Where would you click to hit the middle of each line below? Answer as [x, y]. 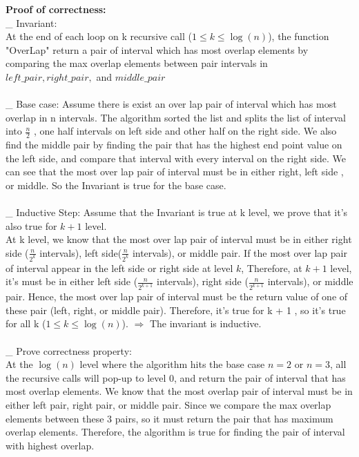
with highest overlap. [50, 445]
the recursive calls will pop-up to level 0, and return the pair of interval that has [176, 377]
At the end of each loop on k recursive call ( [99, 36]
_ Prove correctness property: [69, 350]
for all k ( [26, 323]
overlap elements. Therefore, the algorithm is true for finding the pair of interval [175, 432]
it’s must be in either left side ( [72, 281]
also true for [31, 225]
